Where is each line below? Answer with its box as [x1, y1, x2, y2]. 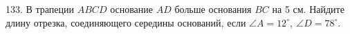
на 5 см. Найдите [272, 2, 344, 16]
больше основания [174, 2, 252, 16]
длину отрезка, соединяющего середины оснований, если [6, 15, 246, 29]
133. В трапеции [6, 2, 75, 16]
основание [110, 2, 154, 16]
